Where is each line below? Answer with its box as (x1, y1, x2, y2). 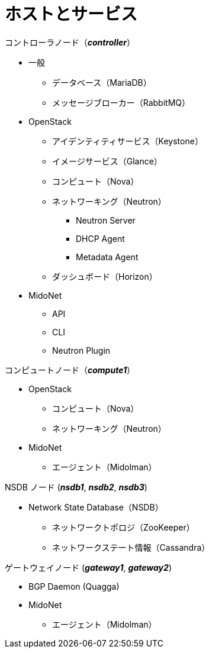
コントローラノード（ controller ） (5, 37, 135, 47)
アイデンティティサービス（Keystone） (52, 135, 203, 146)
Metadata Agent (76, 251, 139, 262)
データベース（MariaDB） (52, 77, 152, 88)
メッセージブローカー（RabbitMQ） (52, 97, 190, 108)
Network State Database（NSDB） (28, 502, 163, 512)
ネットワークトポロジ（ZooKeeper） (52, 522, 195, 532)
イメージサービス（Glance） (52, 156, 162, 166)
